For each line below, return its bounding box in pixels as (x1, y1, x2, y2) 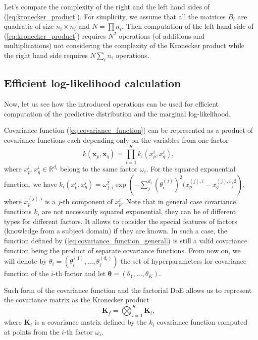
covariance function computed (156, 317, 248, 327)
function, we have (4, 178, 57, 189)
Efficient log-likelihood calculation (4, 75, 181, 91)
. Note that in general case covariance (122, 196, 236, 206)
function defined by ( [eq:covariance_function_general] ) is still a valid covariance (4, 235, 248, 245)
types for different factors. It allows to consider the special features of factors (4, 216, 237, 226)
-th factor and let (53, 268, 106, 279)
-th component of (60, 196, 113, 206)
